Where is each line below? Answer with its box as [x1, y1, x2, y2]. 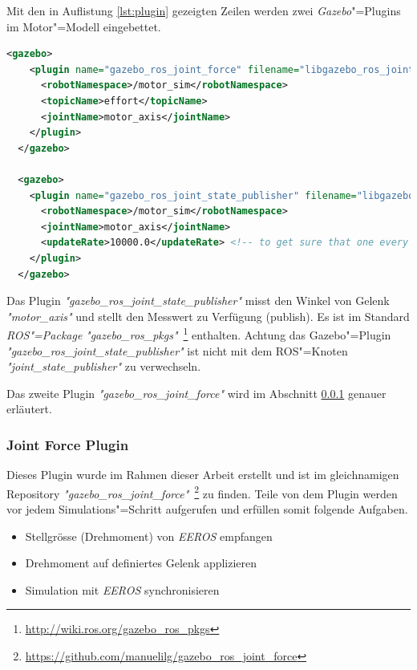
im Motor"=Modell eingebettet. [6, 18, 161, 35]
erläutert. [6, 400, 52, 417]
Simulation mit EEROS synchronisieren [25, 581, 220, 598]
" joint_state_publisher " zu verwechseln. [6, 358, 201, 375]
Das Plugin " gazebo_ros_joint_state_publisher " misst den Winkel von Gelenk [6, 292, 390, 309]
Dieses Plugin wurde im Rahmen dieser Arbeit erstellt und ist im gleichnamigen [6, 466, 399, 483]
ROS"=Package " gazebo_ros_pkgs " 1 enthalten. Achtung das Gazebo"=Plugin [6, 324, 391, 343]
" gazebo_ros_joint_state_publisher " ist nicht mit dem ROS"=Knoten [6, 342, 348, 359]
